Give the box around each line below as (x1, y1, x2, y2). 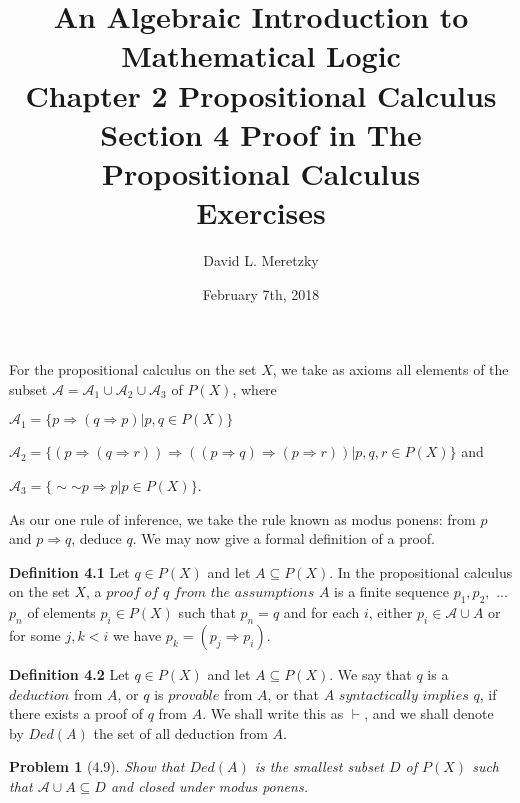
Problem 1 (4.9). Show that (9, 756, 185, 777)
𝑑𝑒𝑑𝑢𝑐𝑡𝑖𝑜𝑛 (9, 688, 70, 703)
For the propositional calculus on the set (9, 359, 257, 380)
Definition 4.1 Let (9, 561, 130, 582)
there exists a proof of (9, 703, 144, 724)
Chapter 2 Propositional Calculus (25, 74, 497, 115)
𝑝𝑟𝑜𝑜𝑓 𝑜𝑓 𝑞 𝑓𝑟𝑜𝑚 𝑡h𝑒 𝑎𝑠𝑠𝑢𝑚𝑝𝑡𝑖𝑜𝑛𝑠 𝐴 (106, 586, 330, 601)
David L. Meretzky (203, 250, 319, 271)
